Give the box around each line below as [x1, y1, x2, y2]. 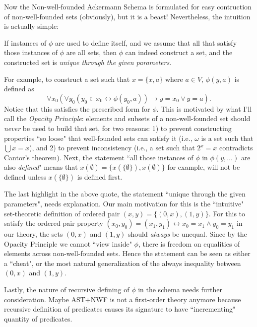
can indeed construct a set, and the [125, 47, 233, 58]
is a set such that [201, 132, 254, 143]
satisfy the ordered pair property [4, 218, 103, 228]
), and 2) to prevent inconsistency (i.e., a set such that [29, 142, 195, 153]
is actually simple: [4, 21, 59, 31]
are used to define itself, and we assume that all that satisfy [55, 37, 237, 48]
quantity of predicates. [4, 313, 72, 324]
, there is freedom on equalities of [138, 238, 240, 249]
